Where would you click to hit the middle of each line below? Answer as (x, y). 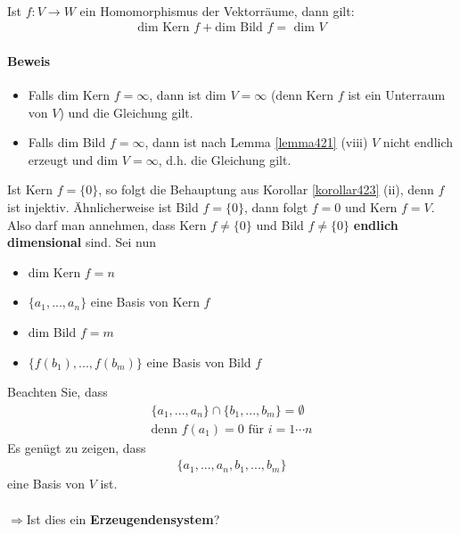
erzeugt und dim (73, 159)
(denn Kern (302, 95)
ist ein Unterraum (397, 95)
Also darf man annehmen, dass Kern (107, 224)
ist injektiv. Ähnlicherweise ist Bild (103, 206)
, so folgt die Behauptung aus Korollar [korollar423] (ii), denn (266, 189)
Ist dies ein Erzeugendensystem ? (123, 518)
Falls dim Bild (67, 142)
